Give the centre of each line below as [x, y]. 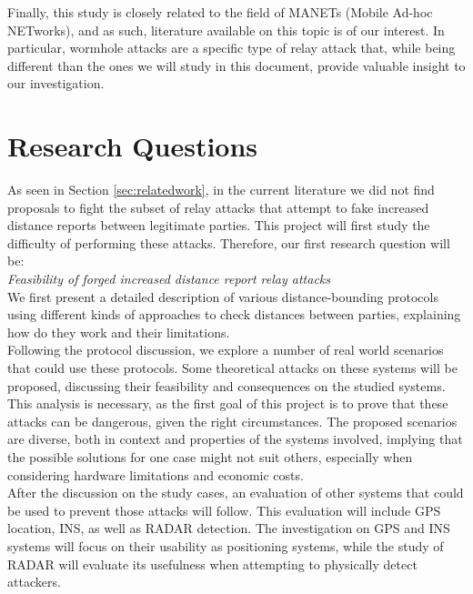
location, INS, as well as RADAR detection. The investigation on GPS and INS [229, 528]
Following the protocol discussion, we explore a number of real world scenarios [226, 350]
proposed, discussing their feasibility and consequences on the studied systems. [226, 385]
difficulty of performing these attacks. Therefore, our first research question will [229, 242]
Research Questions [133, 146]
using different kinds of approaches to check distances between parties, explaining [234, 314]
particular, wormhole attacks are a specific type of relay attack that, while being [231, 48]
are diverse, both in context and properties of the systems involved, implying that [235, 439]
